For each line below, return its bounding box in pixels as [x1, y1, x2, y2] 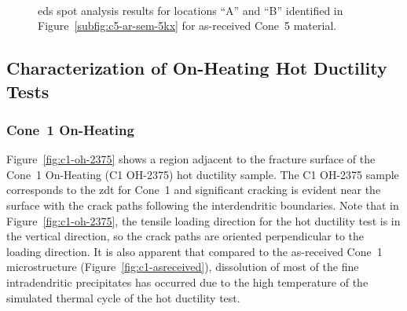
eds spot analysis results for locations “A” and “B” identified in [38, 2, 343, 18]
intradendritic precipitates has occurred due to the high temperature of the [6, 273, 368, 290]
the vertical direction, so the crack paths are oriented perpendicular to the [6, 228, 365, 244]
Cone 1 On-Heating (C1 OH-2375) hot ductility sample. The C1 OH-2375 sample [6, 166, 399, 182]
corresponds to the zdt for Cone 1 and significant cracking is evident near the [6, 181, 381, 198]
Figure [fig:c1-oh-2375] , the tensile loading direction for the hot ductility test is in [6, 212, 401, 229]
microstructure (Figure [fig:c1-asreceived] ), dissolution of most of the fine [6, 258, 359, 275]
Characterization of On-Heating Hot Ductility [6, 56, 387, 80]
